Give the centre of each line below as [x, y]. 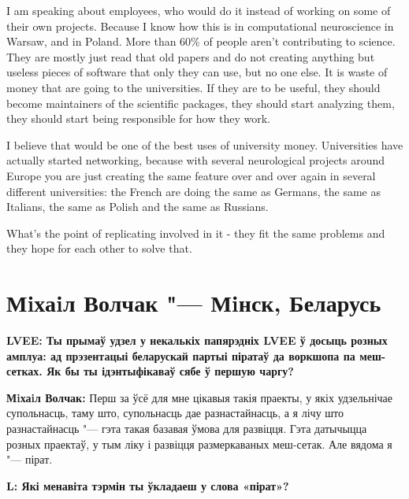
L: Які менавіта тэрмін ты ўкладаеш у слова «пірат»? [148, 485]
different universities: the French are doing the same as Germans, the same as [194, 191]
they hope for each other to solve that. [99, 248]
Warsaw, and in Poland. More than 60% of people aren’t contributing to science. [201, 41]
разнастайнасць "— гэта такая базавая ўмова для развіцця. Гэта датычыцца [187, 428]
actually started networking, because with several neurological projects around [196, 160]
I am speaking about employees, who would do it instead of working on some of [199, 10]
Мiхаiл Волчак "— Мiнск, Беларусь [194, 303]
